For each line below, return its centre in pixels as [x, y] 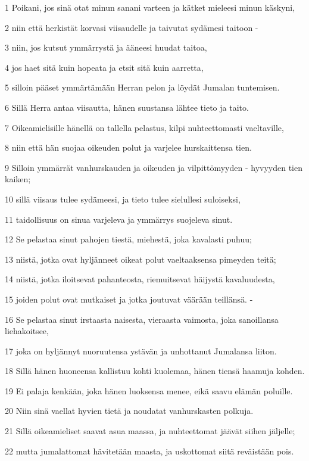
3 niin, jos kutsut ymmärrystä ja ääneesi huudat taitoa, [106, 47]
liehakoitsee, [27, 331]
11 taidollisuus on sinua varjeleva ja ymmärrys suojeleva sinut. [119, 219]
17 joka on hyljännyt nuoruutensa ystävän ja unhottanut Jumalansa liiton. [141, 351]
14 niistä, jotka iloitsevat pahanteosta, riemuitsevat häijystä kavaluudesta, [140, 279]
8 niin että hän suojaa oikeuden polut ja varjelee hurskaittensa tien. [128, 147]
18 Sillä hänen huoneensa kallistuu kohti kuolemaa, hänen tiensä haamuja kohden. [155, 371]
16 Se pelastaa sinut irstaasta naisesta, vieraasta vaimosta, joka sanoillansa [142, 319]
